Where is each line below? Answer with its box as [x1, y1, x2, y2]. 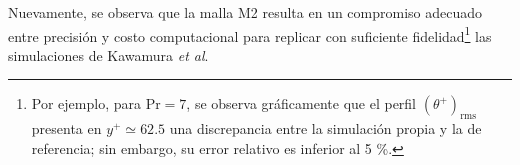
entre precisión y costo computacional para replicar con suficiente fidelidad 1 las [8, 22, 492, 46]
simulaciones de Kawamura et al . [8, 44, 209, 65]
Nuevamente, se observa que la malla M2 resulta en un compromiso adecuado [8, 2, 483, 22]
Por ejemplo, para [31, 93, 141, 114]
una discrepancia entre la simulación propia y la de [169, 118, 482, 139]
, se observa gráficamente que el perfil [186, 93, 417, 114]
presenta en [31, 118, 102, 139]
